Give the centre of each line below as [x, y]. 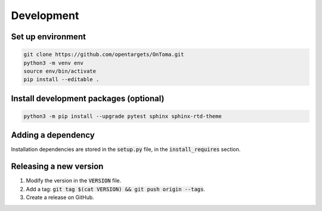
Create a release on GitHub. [60, 197]
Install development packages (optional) [88, 98]
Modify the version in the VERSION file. [74, 181]
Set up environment [49, 37]
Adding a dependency [53, 135]
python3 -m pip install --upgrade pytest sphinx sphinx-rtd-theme [123, 116]
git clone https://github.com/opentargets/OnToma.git [104, 55]
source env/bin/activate [60, 71]
